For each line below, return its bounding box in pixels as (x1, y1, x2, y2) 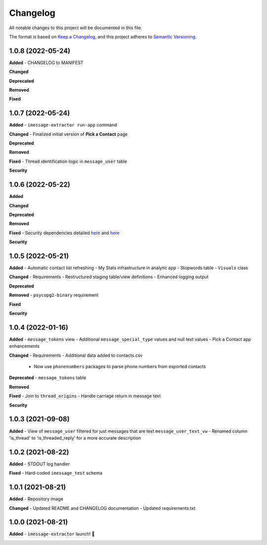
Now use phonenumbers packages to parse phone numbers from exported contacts (34, 364, 206, 370)
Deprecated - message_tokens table (9, 375, 87, 381)
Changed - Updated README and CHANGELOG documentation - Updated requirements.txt (9, 505, 196, 511)
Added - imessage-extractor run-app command (9, 122, 117, 128)
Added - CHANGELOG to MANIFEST (9, 59, 84, 65)
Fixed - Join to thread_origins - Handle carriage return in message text (9, 393, 161, 399)
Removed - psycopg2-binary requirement (9, 292, 99, 298)
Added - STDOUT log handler (9, 461, 70, 467)
